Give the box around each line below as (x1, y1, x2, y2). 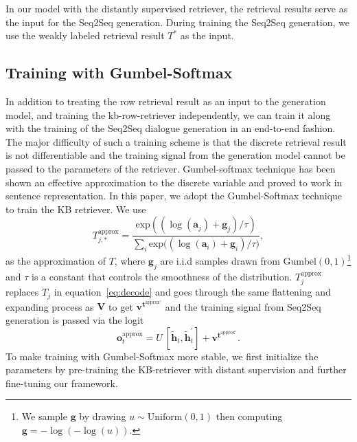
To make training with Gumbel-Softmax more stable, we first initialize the (5, 349, 319, 363)
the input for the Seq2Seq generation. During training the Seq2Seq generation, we (5, 14, 349, 29)
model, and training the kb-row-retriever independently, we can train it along (5, 107, 331, 122)
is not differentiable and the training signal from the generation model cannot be (5, 148, 345, 162)
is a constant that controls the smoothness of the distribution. (32, 269, 292, 283)
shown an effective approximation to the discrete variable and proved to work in (5, 175, 343, 189)
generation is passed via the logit (5, 313, 144, 327)
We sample (21, 409, 67, 423)
